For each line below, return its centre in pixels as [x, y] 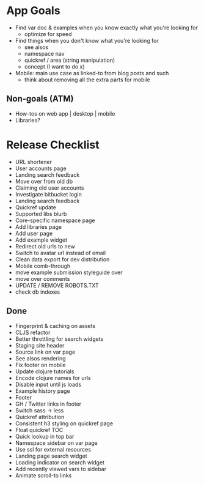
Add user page [34, 233]
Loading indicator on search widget [60, 462]
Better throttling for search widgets [59, 339]
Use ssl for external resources [53, 449]
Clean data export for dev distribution [62, 259]
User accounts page [41, 168]
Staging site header [40, 345]
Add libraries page [38, 226]
